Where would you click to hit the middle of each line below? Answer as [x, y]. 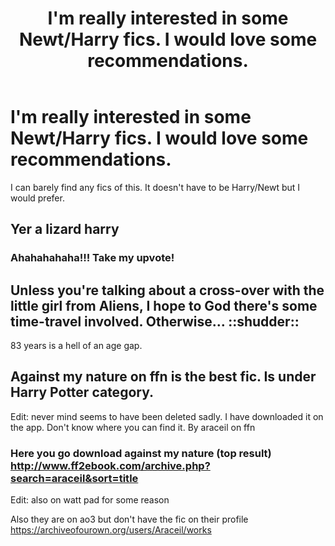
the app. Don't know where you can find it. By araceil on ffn [133, 427]
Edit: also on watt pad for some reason [90, 500]
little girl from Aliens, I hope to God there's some [164, 305]
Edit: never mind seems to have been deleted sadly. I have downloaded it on [167, 416]
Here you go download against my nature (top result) [141, 453]
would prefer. [37, 198]
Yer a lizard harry [65, 229]
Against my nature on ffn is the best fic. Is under [163, 377]
